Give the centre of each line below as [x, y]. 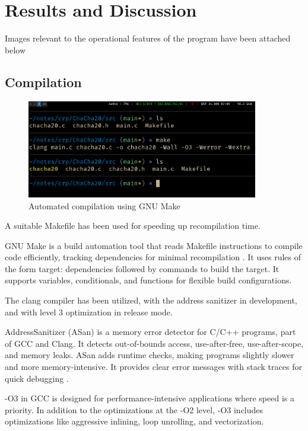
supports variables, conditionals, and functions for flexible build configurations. [148, 280]
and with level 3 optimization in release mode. [89, 312]
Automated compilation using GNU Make [104, 205]
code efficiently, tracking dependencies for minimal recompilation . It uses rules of [153, 257]
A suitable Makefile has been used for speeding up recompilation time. [133, 226]
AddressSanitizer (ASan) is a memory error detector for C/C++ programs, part [150, 332]
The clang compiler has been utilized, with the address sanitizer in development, [151, 300]
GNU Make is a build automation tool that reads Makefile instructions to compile [154, 245]
